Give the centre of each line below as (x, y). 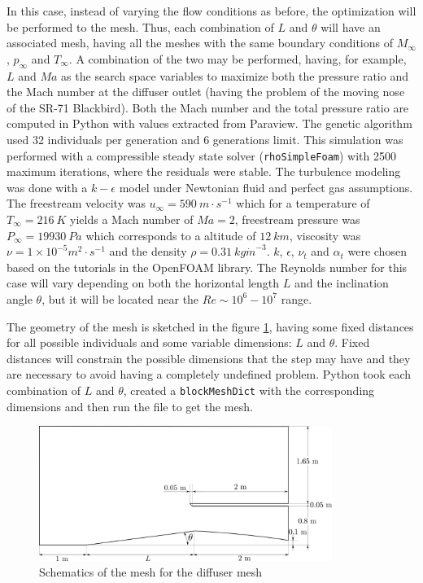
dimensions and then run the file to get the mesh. (130, 406)
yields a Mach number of (132, 219)
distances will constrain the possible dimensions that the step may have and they (209, 358)
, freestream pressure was (297, 219)
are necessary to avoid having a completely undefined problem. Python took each (209, 374)
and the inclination (341, 283)
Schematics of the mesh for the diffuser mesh (151, 572)
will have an (351, 26)
